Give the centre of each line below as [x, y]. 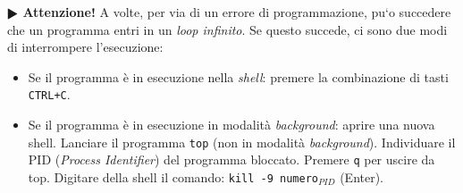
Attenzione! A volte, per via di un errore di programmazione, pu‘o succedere [237, 12]
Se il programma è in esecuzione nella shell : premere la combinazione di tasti [238, 76]
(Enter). [362, 176]
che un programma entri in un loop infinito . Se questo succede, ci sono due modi [227, 29]
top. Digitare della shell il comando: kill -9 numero [173, 176]
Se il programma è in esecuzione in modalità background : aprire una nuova [231, 125]
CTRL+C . [49, 94]
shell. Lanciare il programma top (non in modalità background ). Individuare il [242, 142]
